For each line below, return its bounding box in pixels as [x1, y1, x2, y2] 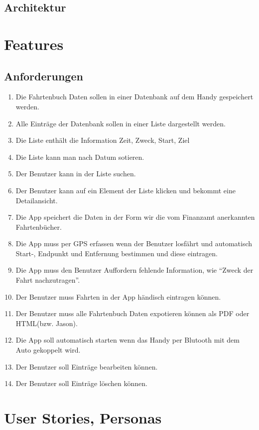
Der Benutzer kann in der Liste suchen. [15, 168, 136, 179]
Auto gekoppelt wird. [15, 345, 81, 355]
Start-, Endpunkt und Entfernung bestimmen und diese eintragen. [15, 248, 218, 258]
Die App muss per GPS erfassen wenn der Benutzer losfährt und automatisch [15, 238, 253, 249]
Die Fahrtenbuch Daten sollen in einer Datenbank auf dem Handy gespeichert [15, 91, 254, 102]
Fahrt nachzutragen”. [15, 275, 80, 285]
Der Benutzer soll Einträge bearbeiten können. [15, 361, 158, 372]
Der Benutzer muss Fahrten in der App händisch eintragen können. [15, 291, 221, 302]
